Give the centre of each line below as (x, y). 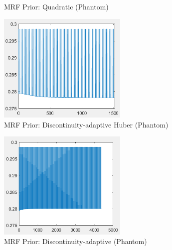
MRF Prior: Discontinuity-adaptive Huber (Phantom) (86, 124)
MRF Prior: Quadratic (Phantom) (56, 6)
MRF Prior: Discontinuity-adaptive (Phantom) (76, 241)
